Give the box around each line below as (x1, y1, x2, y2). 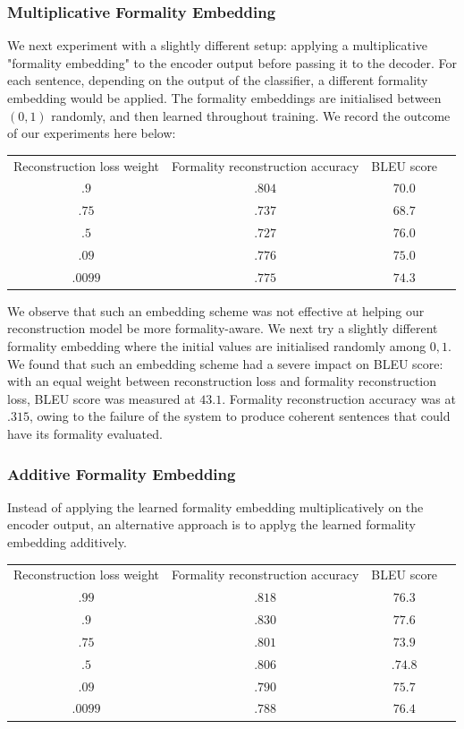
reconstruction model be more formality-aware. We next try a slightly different (7, 319, 438, 338)
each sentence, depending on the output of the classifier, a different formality (7, 71, 428, 90)
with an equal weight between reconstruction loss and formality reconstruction (7, 372, 437, 390)
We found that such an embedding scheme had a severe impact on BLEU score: (7, 354, 443, 373)
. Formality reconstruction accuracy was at (222, 389, 456, 407)
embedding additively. (7, 533, 127, 551)
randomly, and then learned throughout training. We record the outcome (51, 106, 451, 124)
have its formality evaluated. (7, 425, 163, 442)
